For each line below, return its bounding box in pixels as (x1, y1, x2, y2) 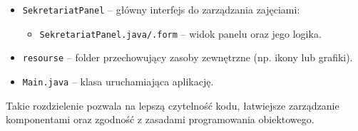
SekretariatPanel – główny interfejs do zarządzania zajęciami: (22, 2, 300, 16)
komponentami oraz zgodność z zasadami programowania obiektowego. (6, 112, 314, 127)
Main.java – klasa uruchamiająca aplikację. (22, 73, 214, 88)
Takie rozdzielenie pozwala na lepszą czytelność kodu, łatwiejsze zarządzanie (6, 98, 339, 112)
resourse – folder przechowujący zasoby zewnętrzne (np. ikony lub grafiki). (22, 50, 353, 65)
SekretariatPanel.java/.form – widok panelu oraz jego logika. (39, 26, 322, 41)
